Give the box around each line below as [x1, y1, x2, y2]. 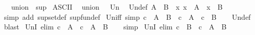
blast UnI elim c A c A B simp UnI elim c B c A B [4, 21, 227, 32]
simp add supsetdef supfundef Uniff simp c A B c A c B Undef [4, 11, 251, 22]
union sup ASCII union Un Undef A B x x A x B [11, 2, 223, 12]
